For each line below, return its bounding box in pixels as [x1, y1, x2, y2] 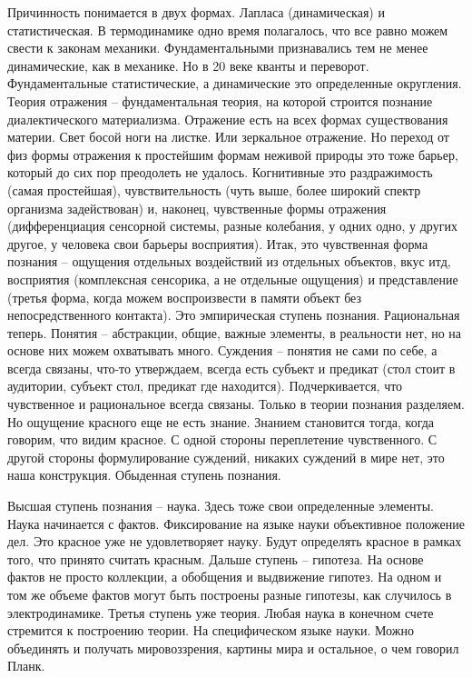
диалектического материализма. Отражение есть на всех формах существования [7, 109, 448, 128]
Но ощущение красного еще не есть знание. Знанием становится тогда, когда [7, 412, 435, 431]
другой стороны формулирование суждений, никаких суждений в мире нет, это [7, 447, 445, 466]
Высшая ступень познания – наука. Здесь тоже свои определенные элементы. [7, 496, 434, 515]
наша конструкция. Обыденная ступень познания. [7, 465, 281, 484]
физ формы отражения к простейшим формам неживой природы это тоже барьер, [7, 145, 458, 164]
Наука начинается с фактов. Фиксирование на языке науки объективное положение [7, 513, 465, 533]
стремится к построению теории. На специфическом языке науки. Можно [7, 621, 414, 640]
